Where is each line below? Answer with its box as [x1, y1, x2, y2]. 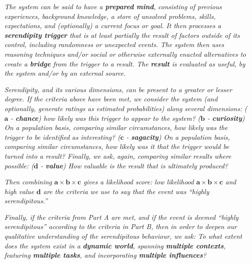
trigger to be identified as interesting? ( [4, 131, 121, 142]
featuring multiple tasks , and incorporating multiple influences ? [4, 250, 206, 260]
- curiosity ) [207, 113, 245, 123]
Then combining [4, 177, 52, 187]
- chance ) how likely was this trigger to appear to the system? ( [10, 113, 201, 123]
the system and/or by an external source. [4, 68, 126, 78]
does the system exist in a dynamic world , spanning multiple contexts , [4, 240, 226, 250]
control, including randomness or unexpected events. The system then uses [4, 39, 224, 49]
